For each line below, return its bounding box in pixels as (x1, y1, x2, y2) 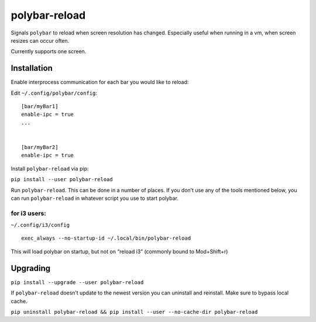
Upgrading (11, 263, 51, 273)
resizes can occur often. (11, 37, 70, 44)
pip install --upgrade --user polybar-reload (11, 279, 144, 286)
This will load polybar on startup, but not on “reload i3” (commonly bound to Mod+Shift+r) (11, 248, 228, 255)
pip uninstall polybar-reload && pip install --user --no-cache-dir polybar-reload (11, 309, 258, 315)
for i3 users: (11, 209, 46, 217)
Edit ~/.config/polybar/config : (11, 89, 98, 96)
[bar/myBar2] (21, 144, 59, 150)
